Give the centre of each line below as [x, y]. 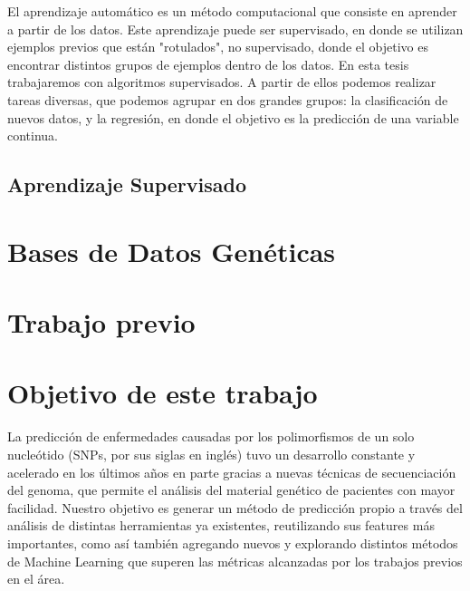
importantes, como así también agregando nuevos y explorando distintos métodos [233, 543]
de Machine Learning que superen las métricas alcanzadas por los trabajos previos [235, 561]
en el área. [36, 579]
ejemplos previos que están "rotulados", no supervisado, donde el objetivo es [218, 47]
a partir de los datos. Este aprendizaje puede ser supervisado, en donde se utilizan [235, 29]
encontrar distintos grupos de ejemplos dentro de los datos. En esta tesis [208, 64]
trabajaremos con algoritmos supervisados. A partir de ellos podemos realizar [222, 82]
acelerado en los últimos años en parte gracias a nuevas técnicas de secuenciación [232, 472]
